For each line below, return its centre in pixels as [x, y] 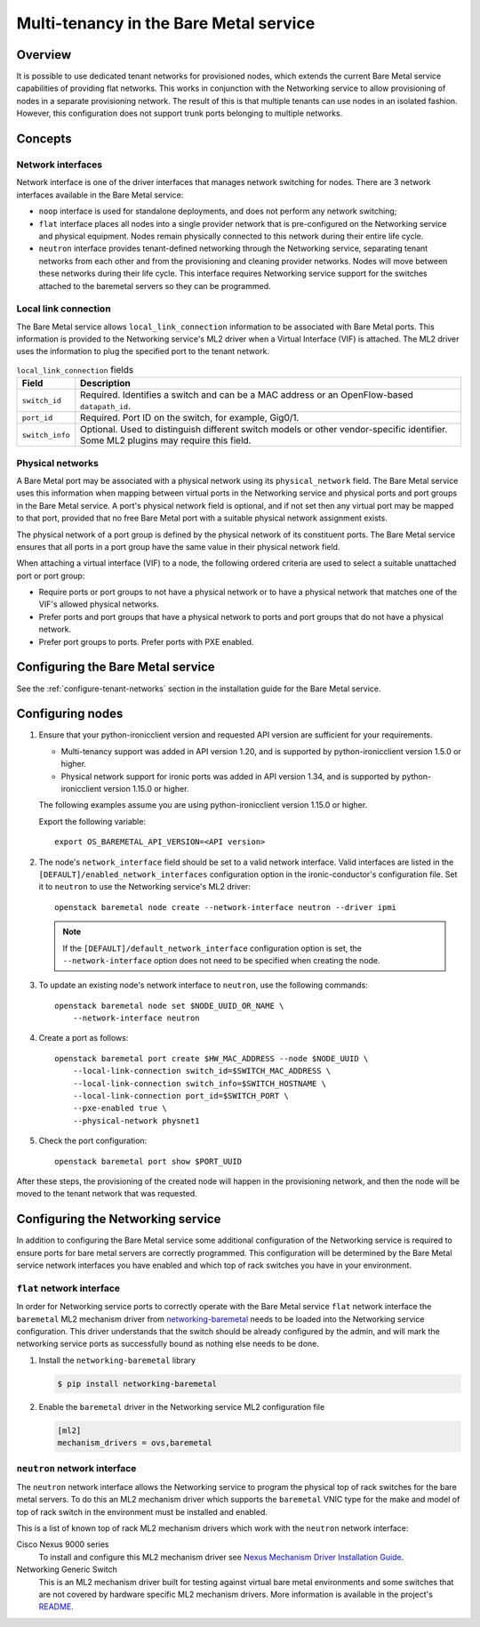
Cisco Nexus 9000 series [63, 1544]
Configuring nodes [70, 714]
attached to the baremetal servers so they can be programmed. [155, 286]
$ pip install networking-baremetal [137, 1384]
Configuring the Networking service [119, 1219]
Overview [44, 55]
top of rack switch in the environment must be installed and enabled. [142, 1511]
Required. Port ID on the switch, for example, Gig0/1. [190, 418]
